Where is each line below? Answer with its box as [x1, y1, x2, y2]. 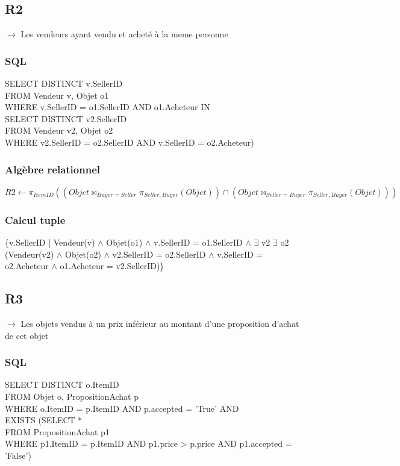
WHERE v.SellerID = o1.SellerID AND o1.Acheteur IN [5, 101, 210, 113]
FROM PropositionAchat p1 [5, 425, 110, 438]
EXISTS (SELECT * [5, 414, 83, 426]
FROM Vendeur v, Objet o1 [5, 89, 109, 101]
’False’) [5, 449, 31, 461]
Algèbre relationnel [5, 161, 100, 176]
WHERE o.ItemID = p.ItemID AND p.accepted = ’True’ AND [5, 402, 239, 414]
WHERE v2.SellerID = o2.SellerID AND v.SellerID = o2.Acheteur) [5, 135, 254, 148]
